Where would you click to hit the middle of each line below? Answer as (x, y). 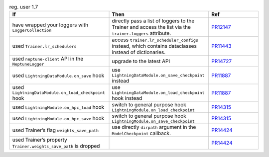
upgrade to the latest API (141, 61)
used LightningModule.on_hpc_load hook (58, 107)
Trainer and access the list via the (151, 27)
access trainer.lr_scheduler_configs (155, 40)
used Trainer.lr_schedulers (44, 46)
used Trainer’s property (40, 140)
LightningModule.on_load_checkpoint (153, 110)
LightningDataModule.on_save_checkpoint (158, 75)
